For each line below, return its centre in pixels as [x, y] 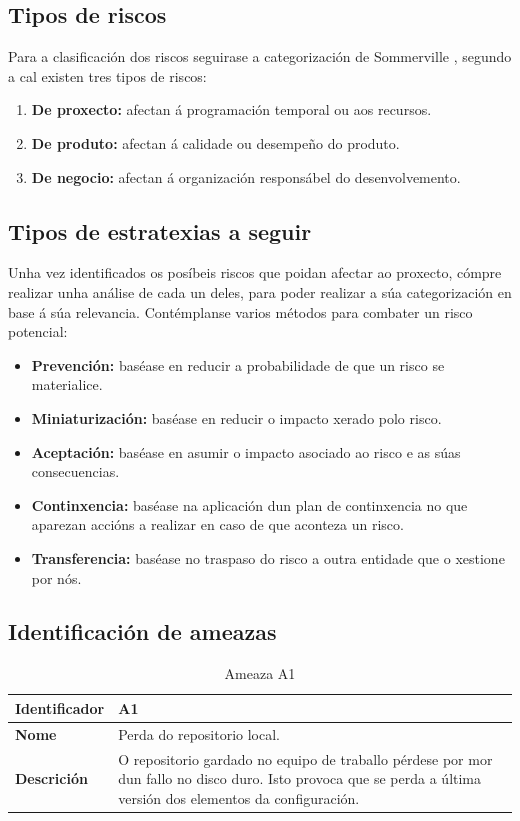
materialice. [67, 384]
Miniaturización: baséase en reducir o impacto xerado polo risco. [236, 417]
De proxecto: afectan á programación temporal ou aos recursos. [231, 109]
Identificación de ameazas [142, 631]
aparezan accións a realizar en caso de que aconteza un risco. [217, 524]
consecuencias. [75, 471]
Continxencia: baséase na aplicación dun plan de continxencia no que [249, 504]
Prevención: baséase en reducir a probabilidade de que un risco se [238, 364]
